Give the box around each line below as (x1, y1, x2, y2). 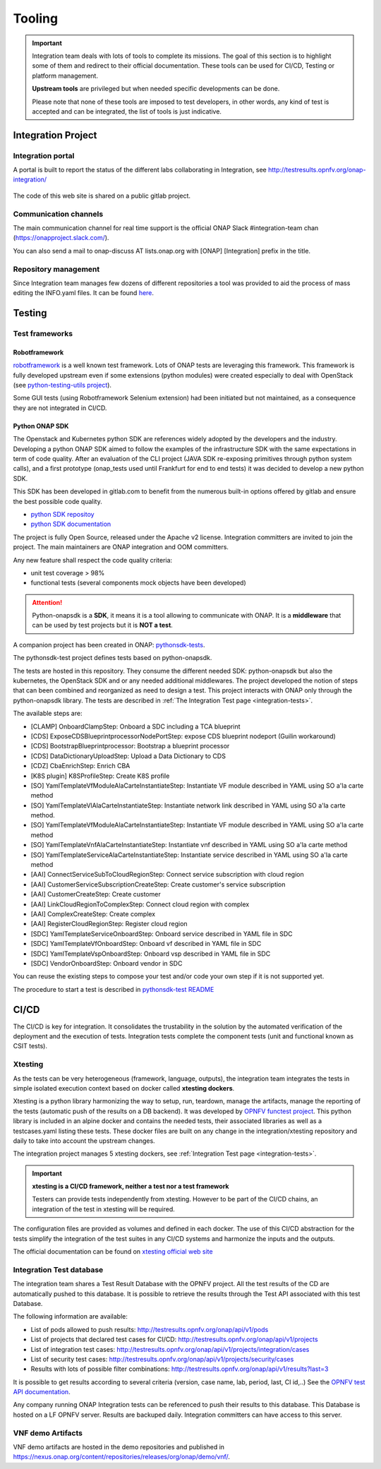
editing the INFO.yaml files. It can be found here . (13, 289, 155, 297)
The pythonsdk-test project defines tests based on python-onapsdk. (13, 654, 212, 662)
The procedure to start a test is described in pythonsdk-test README (13, 985, 214, 993)
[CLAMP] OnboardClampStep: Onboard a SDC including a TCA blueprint (30, 722, 241, 731)
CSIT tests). (13, 1042, 47, 1050)
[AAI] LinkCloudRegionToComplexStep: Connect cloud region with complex (30, 900, 250, 909)
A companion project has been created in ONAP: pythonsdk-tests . (13, 640, 205, 649)
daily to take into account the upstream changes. (13, 1137, 155, 1145)
